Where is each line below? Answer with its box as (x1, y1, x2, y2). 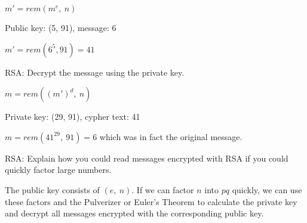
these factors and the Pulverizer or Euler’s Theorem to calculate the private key (5, 195, 297, 207)
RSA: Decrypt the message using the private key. (5, 66, 185, 78)
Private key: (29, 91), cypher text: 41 (5, 110, 140, 123)
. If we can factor (131, 183, 194, 196)
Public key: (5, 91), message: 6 (5, 21, 116, 33)
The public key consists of (5, 183, 100, 196)
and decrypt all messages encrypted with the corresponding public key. (5, 207, 264, 219)
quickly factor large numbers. (5, 163, 112, 176)
